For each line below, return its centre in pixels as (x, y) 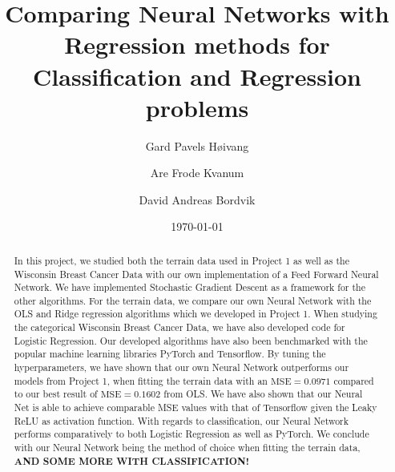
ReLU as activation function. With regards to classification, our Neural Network (181, 420)
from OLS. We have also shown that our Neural (263, 394)
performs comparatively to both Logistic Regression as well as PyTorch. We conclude (191, 434)
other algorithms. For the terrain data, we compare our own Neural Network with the (193, 300)
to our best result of (56, 394)
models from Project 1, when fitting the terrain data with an (141, 380)
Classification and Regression (197, 76)
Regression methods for (197, 44)
